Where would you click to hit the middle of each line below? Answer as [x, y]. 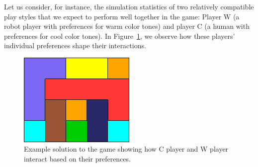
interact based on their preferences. [77, 159]
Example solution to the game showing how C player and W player [126, 149]
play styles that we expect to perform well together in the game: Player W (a [122, 16]
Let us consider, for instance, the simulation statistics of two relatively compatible [129, 6]
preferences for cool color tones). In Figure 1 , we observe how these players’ [120, 36]
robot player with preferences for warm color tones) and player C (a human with [127, 26]
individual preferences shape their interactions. [75, 45]
